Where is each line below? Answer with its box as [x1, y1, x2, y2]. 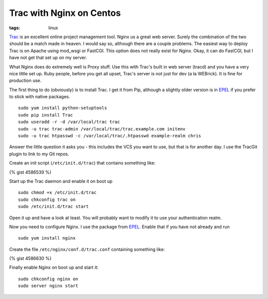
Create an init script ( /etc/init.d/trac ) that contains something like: [9, 160, 156, 166]
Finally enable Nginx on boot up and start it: [9, 264, 99, 270]
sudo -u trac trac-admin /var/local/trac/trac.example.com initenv [18, 126, 186, 131]
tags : [9, 25, 20, 31]
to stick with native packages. [9, 94, 70, 100]
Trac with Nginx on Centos [9, 7, 121, 18]
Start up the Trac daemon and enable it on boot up [9, 178, 113, 184]
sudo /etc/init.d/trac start [18, 204, 89, 209]
